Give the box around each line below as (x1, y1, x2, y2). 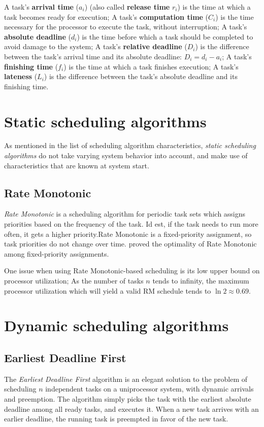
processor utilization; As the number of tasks (4, 275, 144, 286)
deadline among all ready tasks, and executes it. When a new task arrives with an (4, 403, 259, 414)
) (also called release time (84, 2, 170, 12)
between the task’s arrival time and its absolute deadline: (4, 51, 182, 61)
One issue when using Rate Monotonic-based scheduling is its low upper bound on (4, 265, 260, 276)
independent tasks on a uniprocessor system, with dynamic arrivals (45, 383, 254, 394)
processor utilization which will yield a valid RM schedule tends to (4, 285, 211, 296)
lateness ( (4, 71, 38, 82)
